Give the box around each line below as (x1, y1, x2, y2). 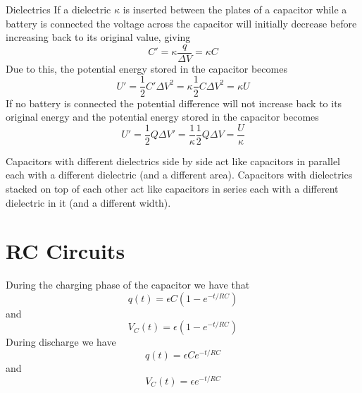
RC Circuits (6, 236, 125, 265)
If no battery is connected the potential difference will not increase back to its (6, 95, 342, 110)
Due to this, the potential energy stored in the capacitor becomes (6, 61, 287, 75)
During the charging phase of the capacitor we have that (6, 277, 250, 292)
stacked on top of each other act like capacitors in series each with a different (6, 181, 339, 195)
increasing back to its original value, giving (6, 30, 191, 44)
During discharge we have (6, 334, 116, 349)
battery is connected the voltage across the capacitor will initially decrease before (6, 16, 357, 30)
